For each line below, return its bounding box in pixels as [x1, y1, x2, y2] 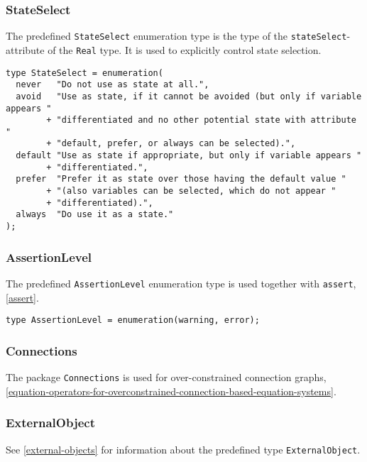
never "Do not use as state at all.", [16, 79, 209, 90]
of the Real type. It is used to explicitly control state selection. [48, 42, 322, 57]
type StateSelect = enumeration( [6, 67, 163, 78]
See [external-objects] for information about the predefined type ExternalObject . [6, 441, 361, 456]
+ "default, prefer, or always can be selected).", [46, 138, 296, 149]
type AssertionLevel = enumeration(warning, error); [6, 315, 260, 326]
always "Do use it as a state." [16, 209, 174, 220]
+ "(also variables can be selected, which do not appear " [46, 186, 336, 197]
